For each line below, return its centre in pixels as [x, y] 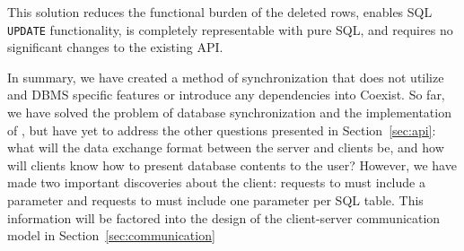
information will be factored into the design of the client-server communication [224, 217]
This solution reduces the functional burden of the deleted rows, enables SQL [220, 12]
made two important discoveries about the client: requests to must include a [216, 182]
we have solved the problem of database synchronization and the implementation [229, 113]
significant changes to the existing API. [115, 47]
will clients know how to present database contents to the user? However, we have [232, 164]
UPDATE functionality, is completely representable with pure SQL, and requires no [230, 29]
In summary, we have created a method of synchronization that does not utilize [226, 77]
